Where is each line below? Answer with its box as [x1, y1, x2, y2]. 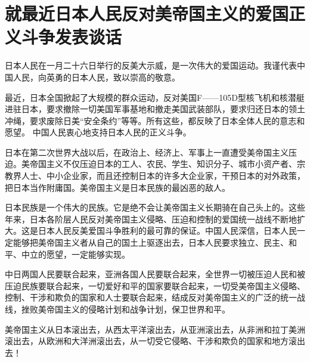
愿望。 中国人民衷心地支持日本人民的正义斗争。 [5, 126, 191, 138]
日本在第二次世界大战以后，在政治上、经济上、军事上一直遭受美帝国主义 [5, 146, 289, 158]
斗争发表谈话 [21, 24, 122, 49]
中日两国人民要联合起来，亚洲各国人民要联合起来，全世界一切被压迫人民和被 [5, 268, 305, 280]
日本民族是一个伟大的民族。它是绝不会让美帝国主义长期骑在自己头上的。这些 [5, 201, 305, 214]
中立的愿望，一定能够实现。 [21, 247, 130, 260]
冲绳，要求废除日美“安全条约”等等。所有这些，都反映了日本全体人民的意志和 [5, 114, 305, 126]
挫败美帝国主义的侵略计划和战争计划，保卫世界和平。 [21, 303, 230, 315]
